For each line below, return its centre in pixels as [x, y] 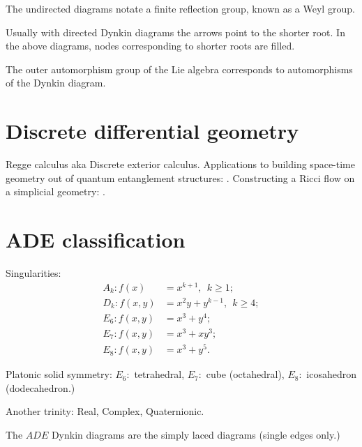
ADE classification [96, 240]
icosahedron [332, 374]
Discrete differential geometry [152, 131]
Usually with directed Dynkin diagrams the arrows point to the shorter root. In [175, 32]
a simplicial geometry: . [55, 191]
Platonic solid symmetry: [59, 374]
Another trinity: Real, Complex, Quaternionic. [105, 411]
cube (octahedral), [245, 374]
